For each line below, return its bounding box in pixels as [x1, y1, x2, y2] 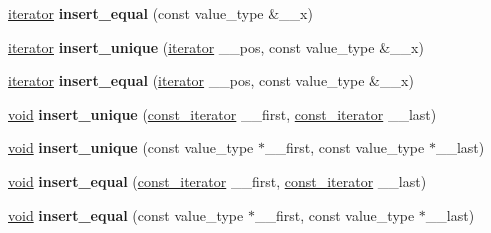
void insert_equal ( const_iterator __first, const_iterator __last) [8, 170, 427, 191]
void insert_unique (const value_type [8, 137, 254, 158]
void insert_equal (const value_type [8, 204, 244, 225]
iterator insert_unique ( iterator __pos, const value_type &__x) [8, 36, 424, 57]
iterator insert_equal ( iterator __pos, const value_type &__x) [8, 70, 414, 91]
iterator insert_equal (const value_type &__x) [8, 3, 313, 23]
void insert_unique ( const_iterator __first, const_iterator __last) [8, 103, 437, 124]
